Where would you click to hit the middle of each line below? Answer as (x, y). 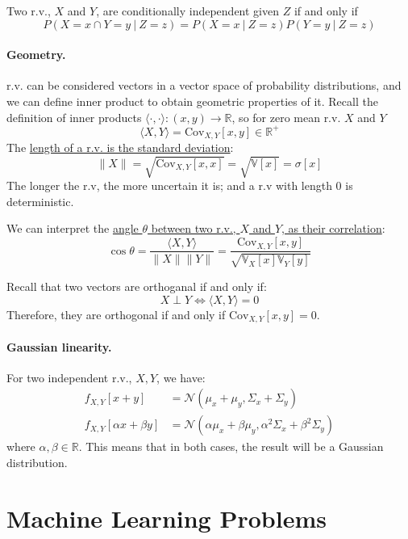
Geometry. (36, 55)
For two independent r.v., (69, 377)
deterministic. (40, 201)
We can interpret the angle (73, 228)
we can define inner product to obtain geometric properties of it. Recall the (192, 101)
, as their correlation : (333, 228)
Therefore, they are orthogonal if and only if (116, 314)
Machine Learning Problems (167, 518)
